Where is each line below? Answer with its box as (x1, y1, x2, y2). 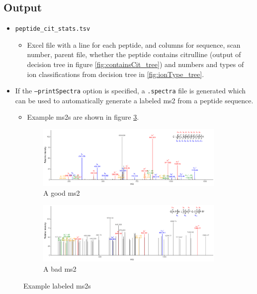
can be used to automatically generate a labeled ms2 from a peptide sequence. (15, 95, 254, 105)
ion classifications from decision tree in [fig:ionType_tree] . (27, 69, 204, 79)
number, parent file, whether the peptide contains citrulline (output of (27, 49, 241, 60)
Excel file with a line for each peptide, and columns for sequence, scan (27, 39, 241, 50)
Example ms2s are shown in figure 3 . (27, 112, 139, 122)
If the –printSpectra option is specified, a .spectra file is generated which (15, 85, 246, 96)
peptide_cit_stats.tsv (15, 25, 90, 33)
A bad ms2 (43, 263, 77, 274)
